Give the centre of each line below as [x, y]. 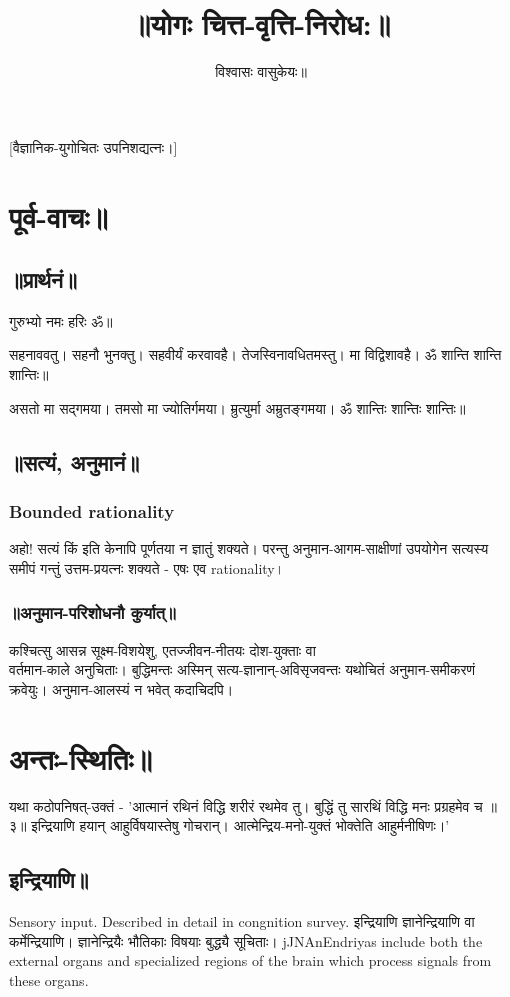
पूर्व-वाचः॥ [58, 215]
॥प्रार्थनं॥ [43, 279]
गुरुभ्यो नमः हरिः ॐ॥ [61, 320]
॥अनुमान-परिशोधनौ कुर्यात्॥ [92, 612]
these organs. [49, 979]
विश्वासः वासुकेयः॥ [261, 71]
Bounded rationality [92, 510]
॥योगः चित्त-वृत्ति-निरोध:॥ [261, 23]
